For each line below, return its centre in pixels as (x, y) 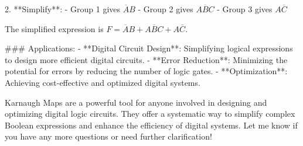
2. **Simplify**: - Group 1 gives (63, 9)
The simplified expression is (54, 28)
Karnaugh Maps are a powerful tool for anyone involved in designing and (136, 102)
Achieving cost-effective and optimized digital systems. (103, 82)
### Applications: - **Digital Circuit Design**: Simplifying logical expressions (149, 48)
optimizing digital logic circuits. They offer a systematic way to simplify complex (150, 114)
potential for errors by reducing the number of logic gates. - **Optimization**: (146, 71)
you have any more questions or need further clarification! (108, 136)
